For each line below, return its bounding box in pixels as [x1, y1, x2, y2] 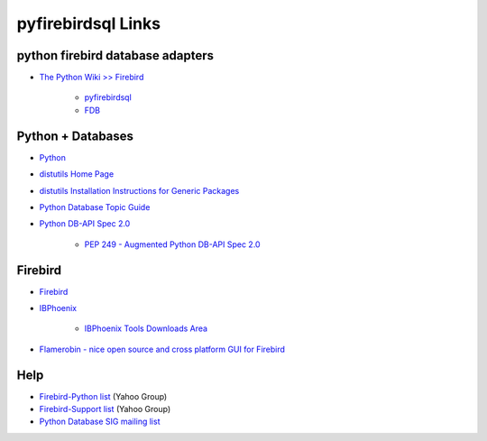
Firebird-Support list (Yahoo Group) [39, 404, 171, 415]
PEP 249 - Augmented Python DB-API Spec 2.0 [84, 239, 261, 250]
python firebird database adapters [16, 48, 215, 63]
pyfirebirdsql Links [16, 14, 161, 33]
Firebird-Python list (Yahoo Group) [39, 390, 168, 401]
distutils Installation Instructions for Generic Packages [39, 185, 240, 196]
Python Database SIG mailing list [39, 416, 161, 427]
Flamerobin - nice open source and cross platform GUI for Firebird [39, 344, 286, 354]
